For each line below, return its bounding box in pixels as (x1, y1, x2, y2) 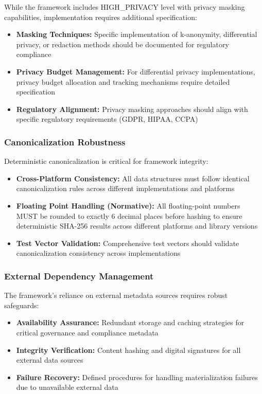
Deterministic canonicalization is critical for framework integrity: (4, 156, 208, 166)
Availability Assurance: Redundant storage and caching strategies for (16, 317, 244, 328)
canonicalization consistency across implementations (16, 248, 181, 258)
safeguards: (4, 299, 39, 310)
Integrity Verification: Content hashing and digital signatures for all (16, 344, 241, 355)
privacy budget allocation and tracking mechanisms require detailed (16, 76, 230, 87)
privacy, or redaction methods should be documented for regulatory (16, 39, 229, 49)
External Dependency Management (4, 269, 154, 282)
